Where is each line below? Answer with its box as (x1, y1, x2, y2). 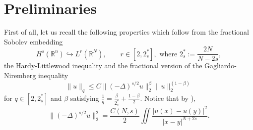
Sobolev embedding (4, 36, 63, 46)
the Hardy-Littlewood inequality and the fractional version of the (4, 60, 202, 71)
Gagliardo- (204, 60, 237, 71)
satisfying (70, 92, 99, 103)
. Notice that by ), (140, 92, 196, 103)
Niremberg (4, 70, 36, 80)
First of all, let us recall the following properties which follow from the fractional (4, 27, 249, 37)
